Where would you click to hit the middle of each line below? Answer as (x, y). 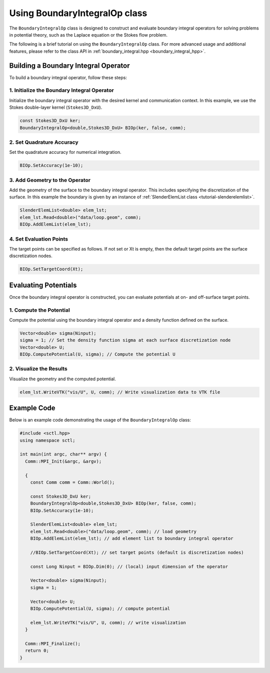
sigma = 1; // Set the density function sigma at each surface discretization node (125, 340)
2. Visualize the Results (38, 369)
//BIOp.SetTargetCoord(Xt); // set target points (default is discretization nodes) (137, 552)
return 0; (37, 651)
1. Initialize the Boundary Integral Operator (62, 90)
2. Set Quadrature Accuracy (44, 142)
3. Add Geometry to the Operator (50, 180)
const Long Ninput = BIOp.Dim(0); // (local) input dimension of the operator (129, 567)
